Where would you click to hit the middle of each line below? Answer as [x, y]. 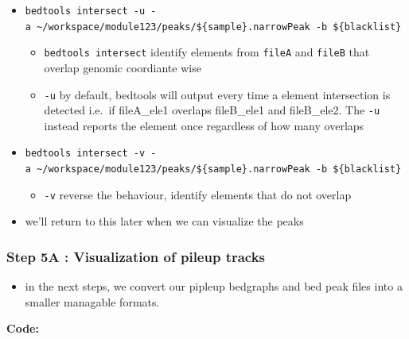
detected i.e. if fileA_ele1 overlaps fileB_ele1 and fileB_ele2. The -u [212, 110]
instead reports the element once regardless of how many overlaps [204, 125]
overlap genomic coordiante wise [123, 67]
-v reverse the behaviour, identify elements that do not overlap [198, 194]
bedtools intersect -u [85, 11]
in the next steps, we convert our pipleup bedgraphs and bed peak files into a [214, 286]
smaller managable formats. [92, 301]
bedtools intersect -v [85, 154]
